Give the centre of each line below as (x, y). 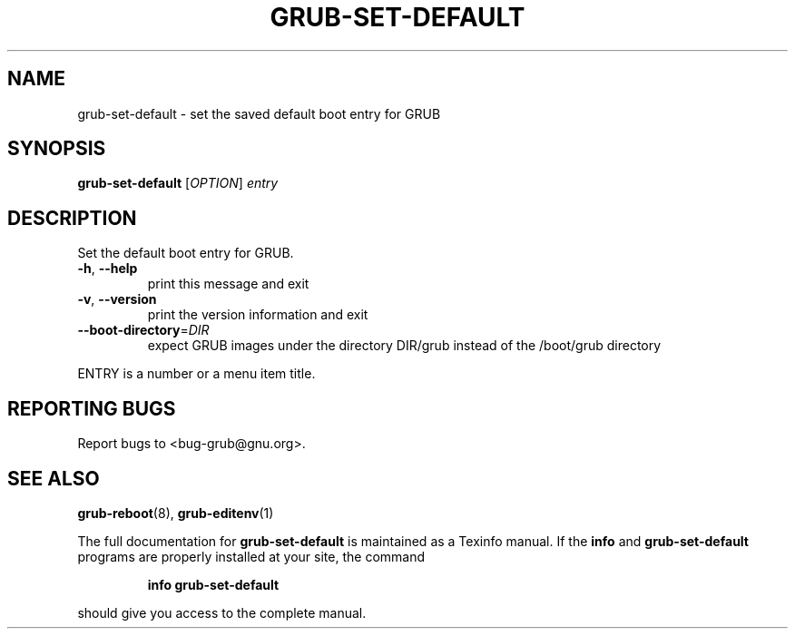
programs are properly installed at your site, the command (251, 556)
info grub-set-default (213, 584)
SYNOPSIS (57, 149)
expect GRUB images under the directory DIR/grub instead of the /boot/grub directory (404, 346)
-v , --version (117, 299)
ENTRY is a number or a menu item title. (196, 374)
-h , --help (108, 269)
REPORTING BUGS (92, 408)
